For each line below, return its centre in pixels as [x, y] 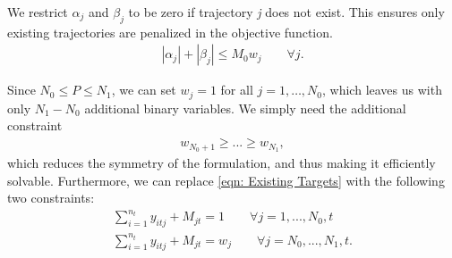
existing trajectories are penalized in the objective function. [170, 32]
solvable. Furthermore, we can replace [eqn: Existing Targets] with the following [226, 180]
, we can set [144, 90]
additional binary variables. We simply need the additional [245, 108]
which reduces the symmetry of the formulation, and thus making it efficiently [222, 162]
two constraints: [51, 198]
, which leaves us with [382, 90]
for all [237, 90]
